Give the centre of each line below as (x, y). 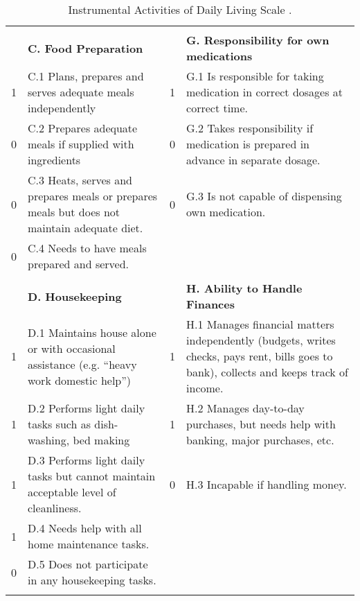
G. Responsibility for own (258, 40)
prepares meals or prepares (93, 196)
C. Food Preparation (85, 48)
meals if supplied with (81, 144)
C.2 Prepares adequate (83, 128)
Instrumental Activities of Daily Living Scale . (180, 9)
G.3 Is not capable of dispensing (264, 196)
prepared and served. (79, 264)
